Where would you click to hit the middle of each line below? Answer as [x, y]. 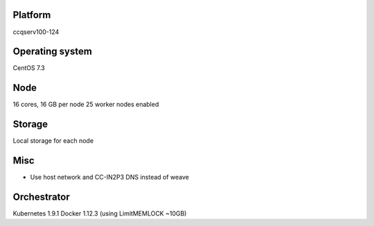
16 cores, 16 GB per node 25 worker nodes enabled [86, 105]
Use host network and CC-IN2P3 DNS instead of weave [110, 177]
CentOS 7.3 [29, 68]
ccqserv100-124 [36, 32]
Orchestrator [41, 197]
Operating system [53, 52]
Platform [32, 15]
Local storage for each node [53, 141]
